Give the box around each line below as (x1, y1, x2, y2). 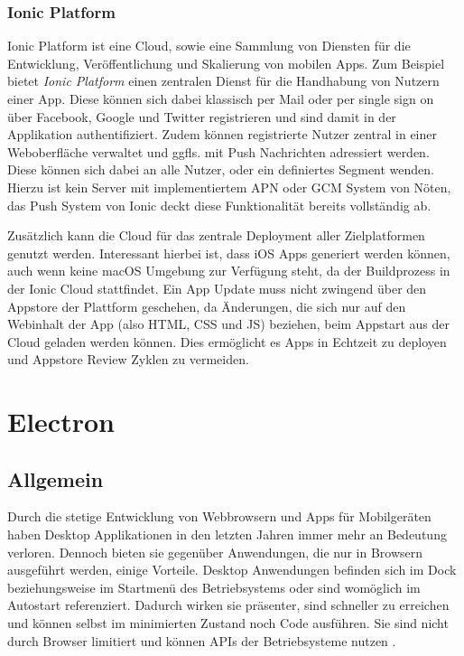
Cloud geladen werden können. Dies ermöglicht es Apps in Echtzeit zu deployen (7, 332, 447, 351)
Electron (7, 403, 115, 440)
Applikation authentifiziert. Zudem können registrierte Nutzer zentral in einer (7, 125, 437, 144)
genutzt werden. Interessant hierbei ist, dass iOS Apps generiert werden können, (7, 243, 450, 262)
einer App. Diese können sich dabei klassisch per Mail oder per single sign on (7, 89, 434, 108)
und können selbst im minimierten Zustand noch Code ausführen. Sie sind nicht (7, 614, 449, 633)
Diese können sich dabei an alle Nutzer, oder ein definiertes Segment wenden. (7, 160, 435, 179)
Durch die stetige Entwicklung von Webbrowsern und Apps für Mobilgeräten (7, 507, 432, 526)
